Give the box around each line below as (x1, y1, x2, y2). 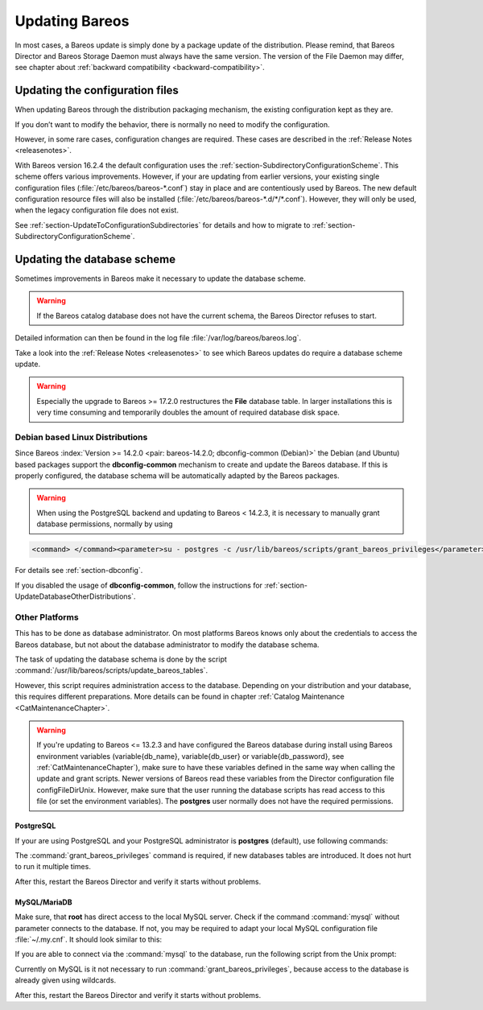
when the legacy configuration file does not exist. (14, 205, 179, 215)
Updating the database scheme (14, 252, 176, 266)
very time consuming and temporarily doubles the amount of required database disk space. (36, 407, 340, 418)
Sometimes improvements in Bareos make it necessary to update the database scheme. (14, 274, 306, 283)
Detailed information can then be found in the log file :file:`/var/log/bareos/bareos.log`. (14, 333, 302, 343)
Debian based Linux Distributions (14, 431, 148, 443)
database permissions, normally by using (36, 519, 173, 529)
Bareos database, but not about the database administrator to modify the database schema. (14, 640, 320, 649)
